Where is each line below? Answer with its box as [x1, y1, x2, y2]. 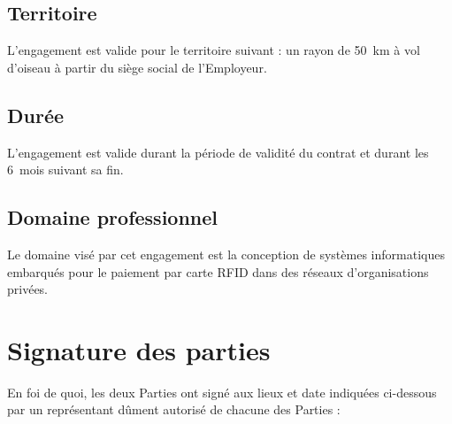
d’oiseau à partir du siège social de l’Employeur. [7, 58, 267, 76]
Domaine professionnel [7, 204, 218, 231]
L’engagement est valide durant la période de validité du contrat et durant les [7, 143, 429, 161]
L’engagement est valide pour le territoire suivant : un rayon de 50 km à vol [7, 41, 420, 59]
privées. [7, 280, 49, 298]
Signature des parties [7, 331, 271, 367]
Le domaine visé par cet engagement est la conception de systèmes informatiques [7, 244, 445, 263]
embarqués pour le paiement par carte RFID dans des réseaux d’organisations [7, 262, 429, 281]
